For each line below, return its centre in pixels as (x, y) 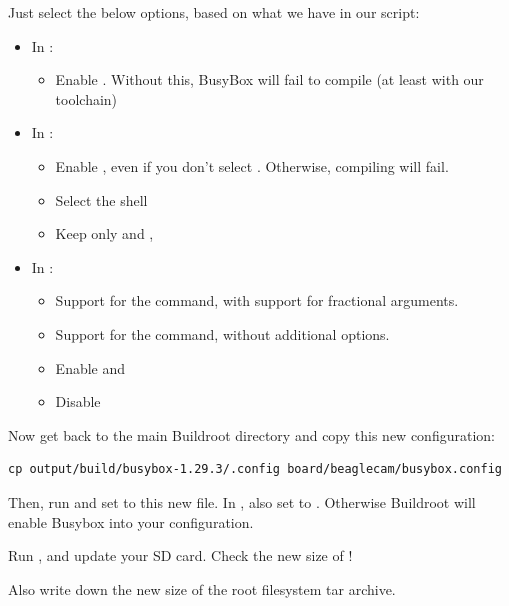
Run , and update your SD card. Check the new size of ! (180, 555)
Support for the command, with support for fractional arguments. (257, 300)
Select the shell (101, 199)
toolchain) (86, 98)
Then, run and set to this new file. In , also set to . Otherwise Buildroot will (242, 501)
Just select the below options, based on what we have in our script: (214, 12)
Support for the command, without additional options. (222, 333)
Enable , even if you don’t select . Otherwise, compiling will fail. (252, 165)
